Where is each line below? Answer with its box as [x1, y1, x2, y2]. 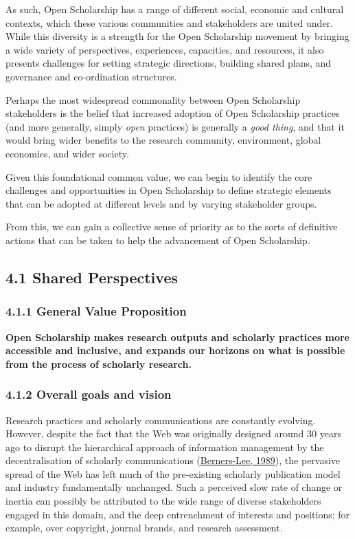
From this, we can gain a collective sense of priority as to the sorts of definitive [5, 219, 338, 234]
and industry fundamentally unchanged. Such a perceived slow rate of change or [5, 480, 343, 494]
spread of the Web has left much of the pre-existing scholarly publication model [5, 466, 341, 481]
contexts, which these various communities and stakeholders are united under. [5, 15, 333, 30]
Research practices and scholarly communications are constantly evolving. [5, 412, 316, 427]
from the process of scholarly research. [5, 356, 192, 371]
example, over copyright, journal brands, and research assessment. [5, 520, 283, 535]
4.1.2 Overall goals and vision [5, 386, 172, 403]
